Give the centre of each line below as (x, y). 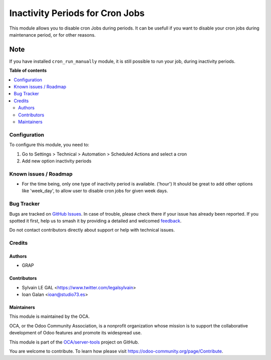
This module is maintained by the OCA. (49, 316)
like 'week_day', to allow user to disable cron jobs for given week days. (95, 191)
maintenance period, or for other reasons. (52, 35)
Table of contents (28, 71)
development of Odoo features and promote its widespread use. (76, 333)
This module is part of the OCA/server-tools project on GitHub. (74, 342)
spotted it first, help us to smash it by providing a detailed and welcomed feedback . (95, 221)
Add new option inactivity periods (57, 161)
